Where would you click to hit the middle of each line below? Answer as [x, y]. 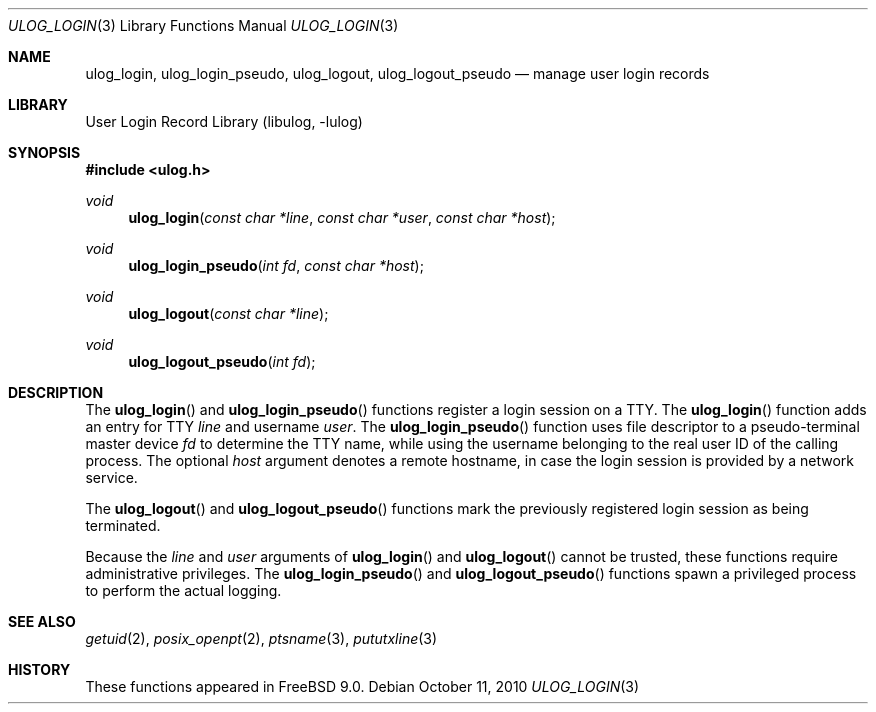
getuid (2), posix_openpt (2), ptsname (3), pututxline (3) [261, 638]
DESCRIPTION [56, 392]
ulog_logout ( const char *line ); [228, 313]
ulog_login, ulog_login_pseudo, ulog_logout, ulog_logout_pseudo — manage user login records [397, 73]
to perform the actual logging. [183, 590]
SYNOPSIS [44, 152]
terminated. [123, 525]
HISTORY [39, 669]
